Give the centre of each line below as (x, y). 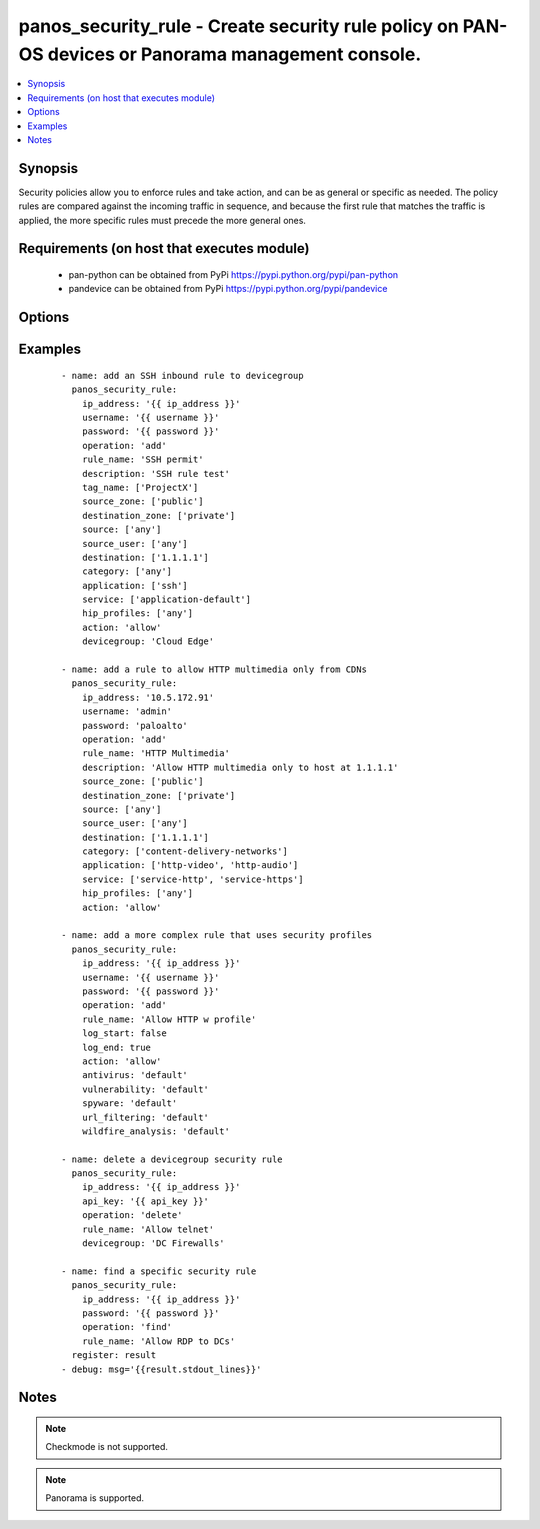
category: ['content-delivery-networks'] (185, 851)
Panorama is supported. (95, 1498)
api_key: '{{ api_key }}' (145, 1201)
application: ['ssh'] (135, 585)
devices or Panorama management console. (234, 54)
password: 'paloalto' (135, 725)
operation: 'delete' (132, 1215)
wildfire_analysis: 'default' (155, 1131)
